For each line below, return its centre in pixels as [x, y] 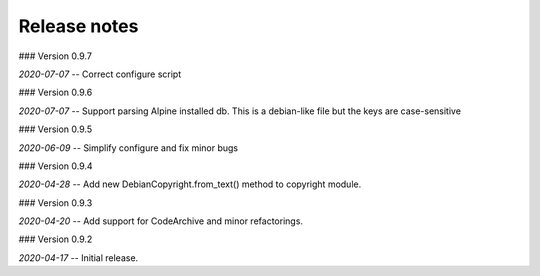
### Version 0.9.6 [55, 92]
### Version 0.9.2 [55, 239]
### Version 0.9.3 [55, 202]
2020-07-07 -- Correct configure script [100, 74]
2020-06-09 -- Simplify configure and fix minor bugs [128, 147]
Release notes [78, 26]
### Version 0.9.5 [55, 129]
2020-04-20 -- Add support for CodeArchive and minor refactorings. [161, 221]
